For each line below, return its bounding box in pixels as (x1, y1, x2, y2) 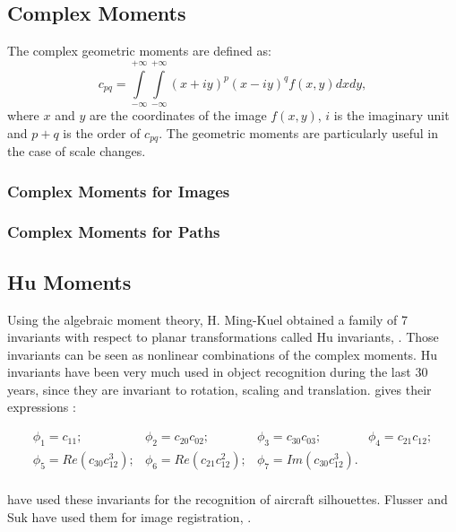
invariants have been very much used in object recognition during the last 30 (7, 362, 428, 381)
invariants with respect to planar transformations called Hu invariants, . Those (7, 327, 439, 346)
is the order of (63, 123, 141, 142)
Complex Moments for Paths (7, 221, 220, 243)
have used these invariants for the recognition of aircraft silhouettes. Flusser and (7, 489, 448, 508)
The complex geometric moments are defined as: (7, 41, 271, 60)
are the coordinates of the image (89, 105, 267, 124)
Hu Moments (7, 267, 132, 295)
